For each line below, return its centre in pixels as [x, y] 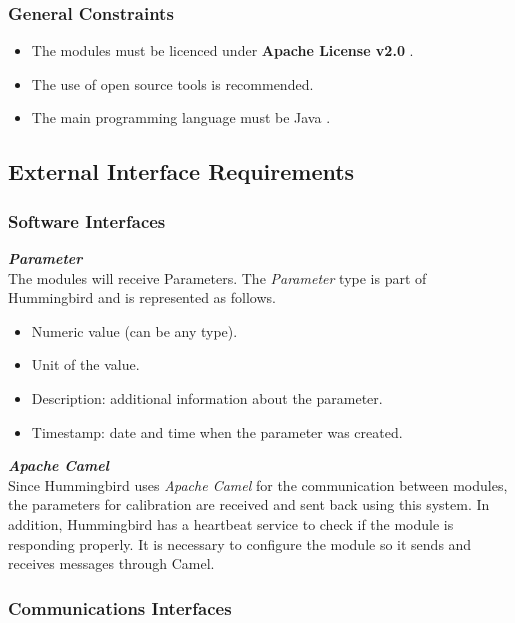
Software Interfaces [87, 220]
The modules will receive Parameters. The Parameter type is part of [217, 277]
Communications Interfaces [120, 607]
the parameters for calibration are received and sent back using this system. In [249, 504]
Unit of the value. [85, 364]
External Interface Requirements [181, 171]
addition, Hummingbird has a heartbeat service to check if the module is [231, 523]
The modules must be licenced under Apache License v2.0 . [222, 50]
